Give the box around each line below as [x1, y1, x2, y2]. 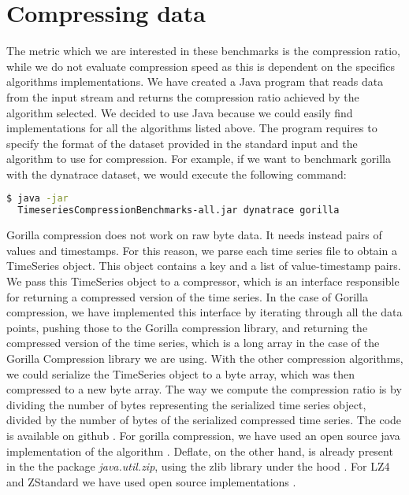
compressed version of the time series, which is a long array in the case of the [6, 334, 380, 351]
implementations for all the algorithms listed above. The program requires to [6, 120, 377, 136]
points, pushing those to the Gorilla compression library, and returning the [6, 319, 368, 335]
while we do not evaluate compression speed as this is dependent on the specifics [6, 57, 395, 74]
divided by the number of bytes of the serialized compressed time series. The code [6, 412, 402, 428]
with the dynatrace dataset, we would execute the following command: [6, 165, 347, 182]
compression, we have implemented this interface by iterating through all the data [6, 304, 403, 320]
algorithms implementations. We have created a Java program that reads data [6, 73, 384, 90]
